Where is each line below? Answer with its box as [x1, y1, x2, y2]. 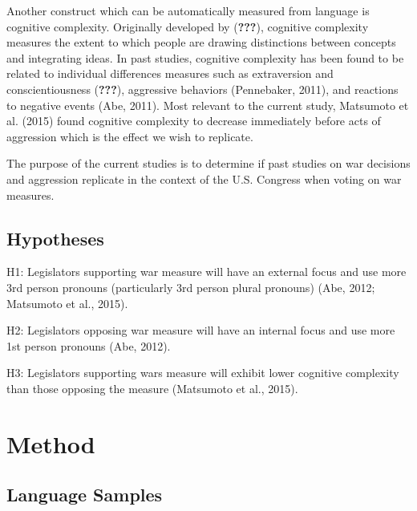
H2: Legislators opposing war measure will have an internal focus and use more [6, 322, 395, 339]
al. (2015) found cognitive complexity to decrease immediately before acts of [6, 112, 381, 129]
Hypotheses [6, 225, 104, 250]
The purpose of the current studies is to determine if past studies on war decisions [6, 155, 411, 172]
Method [6, 427, 95, 460]
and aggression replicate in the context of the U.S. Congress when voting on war [6, 170, 402, 187]
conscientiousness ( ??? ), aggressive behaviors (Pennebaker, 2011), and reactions [6, 80, 399, 97]
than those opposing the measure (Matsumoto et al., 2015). [6, 379, 298, 396]
